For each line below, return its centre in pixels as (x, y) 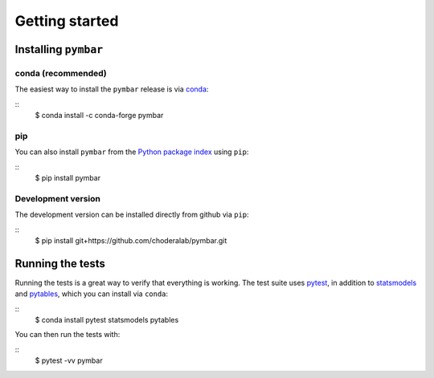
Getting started (67, 21)
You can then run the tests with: (68, 335)
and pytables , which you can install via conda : (92, 294)
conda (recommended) (61, 73)
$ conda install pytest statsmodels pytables (107, 320)
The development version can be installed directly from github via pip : (132, 215)
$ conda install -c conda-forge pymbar (99, 116)
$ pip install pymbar (68, 178)
